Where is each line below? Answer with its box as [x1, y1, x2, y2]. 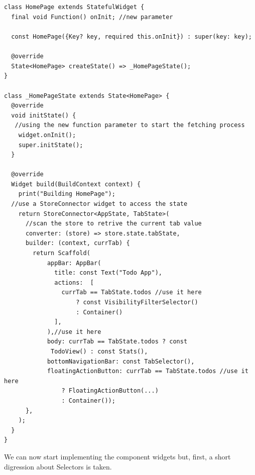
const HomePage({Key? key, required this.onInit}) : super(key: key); [11, 33, 252, 40]
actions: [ [54, 279, 94, 286]
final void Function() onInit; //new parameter [11, 13, 173, 21]
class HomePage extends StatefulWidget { [4, 4, 145, 11]
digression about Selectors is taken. [4, 461, 112, 471]
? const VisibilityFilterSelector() [76, 299, 198, 306]
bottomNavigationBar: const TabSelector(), [47, 358, 195, 365]
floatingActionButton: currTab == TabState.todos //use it [47, 368, 248, 375]
